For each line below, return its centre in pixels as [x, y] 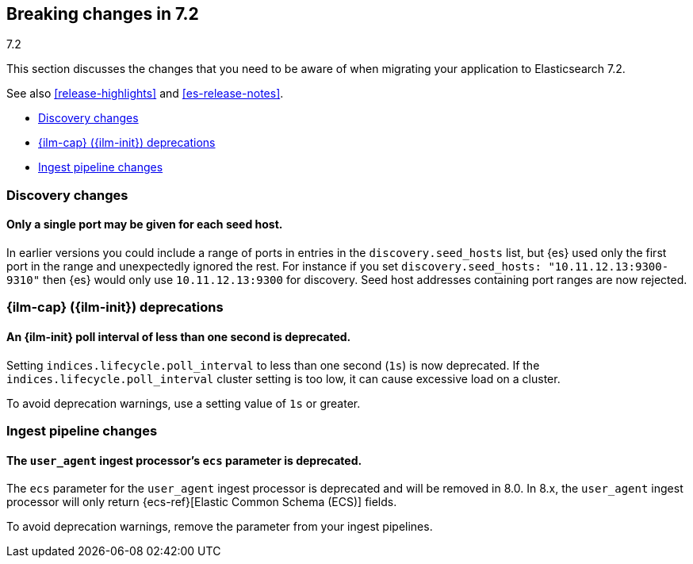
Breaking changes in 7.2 [103, 14]
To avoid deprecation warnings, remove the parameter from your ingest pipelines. [220, 527]
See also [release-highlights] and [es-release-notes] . [145, 94]
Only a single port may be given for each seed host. [145, 224]
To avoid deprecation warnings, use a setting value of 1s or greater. [184, 403]
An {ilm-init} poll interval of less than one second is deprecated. [179, 337]
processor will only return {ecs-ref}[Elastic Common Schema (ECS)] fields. [202, 502]
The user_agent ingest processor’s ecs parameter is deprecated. [184, 460]
